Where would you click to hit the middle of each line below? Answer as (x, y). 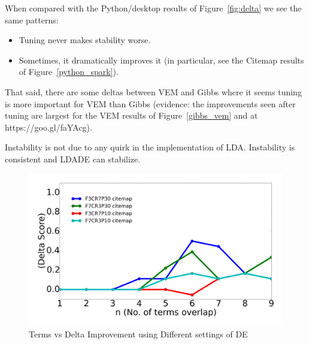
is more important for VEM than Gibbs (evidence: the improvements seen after (150, 103)
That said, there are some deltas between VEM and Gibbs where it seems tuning (153, 91)
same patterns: (32, 19)
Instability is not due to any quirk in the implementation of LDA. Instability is (150, 147)
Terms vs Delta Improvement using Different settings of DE (138, 334)
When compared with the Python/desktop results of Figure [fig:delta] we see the (153, 8)
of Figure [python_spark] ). (69, 72)
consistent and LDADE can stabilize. (73, 159)
